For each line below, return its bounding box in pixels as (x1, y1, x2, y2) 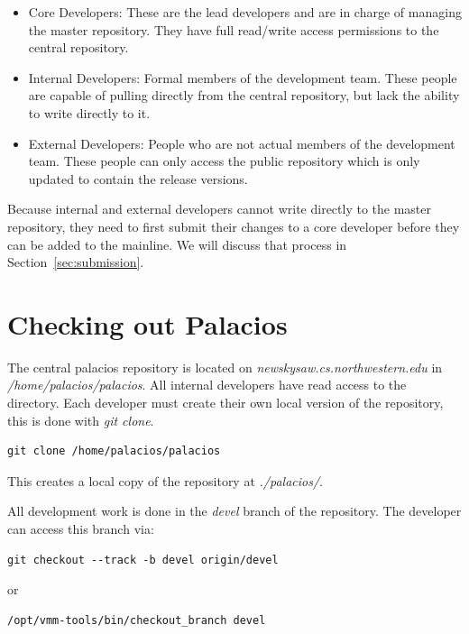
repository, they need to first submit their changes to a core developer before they (7, 216, 460, 235)
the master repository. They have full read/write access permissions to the (28, 20, 439, 39)
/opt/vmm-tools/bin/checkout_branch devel (7, 613, 266, 627)
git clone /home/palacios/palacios (7, 445, 221, 458)
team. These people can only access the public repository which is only (28, 152, 420, 170)
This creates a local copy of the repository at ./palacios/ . (7, 471, 324, 490)
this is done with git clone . (7, 410, 154, 429)
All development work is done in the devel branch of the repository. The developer (7, 501, 462, 520)
